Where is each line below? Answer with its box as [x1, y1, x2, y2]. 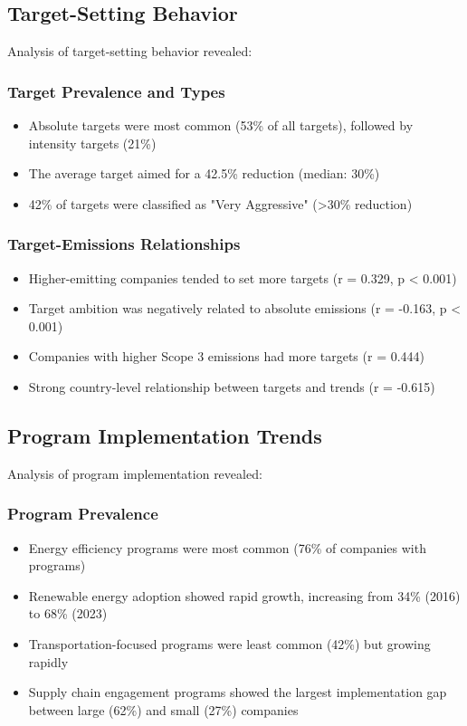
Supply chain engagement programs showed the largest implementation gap [28, 683, 447, 702]
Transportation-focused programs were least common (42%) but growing [28, 634, 431, 653]
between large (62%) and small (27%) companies [28, 700, 299, 719]
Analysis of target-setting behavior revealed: [7, 42, 253, 61]
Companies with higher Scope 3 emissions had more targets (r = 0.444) [28, 347, 425, 366]
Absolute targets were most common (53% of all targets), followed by [28, 116, 414, 135]
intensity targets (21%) [28, 133, 157, 152]
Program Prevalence [7, 502, 158, 525]
